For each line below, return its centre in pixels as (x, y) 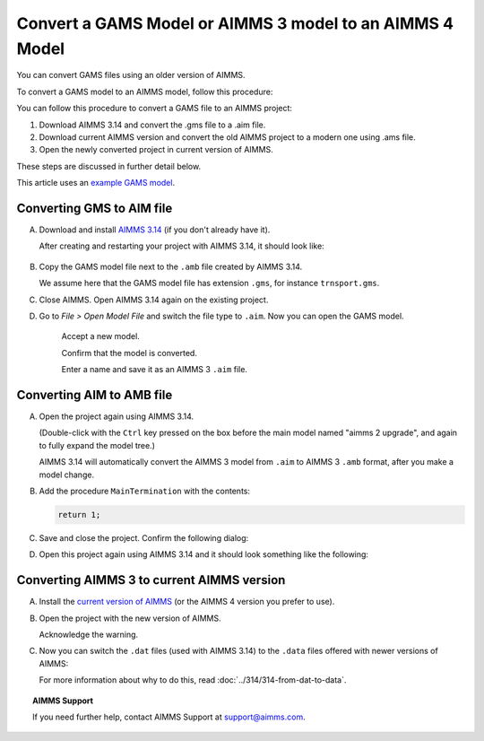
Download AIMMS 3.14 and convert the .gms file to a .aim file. (152, 125)
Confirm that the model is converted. (129, 353)
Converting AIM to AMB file (95, 395)
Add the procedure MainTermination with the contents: (145, 491)
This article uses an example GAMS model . (95, 183)
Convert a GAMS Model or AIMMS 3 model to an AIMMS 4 (235, 23)
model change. (66, 475)
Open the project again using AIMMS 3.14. (117, 416)
